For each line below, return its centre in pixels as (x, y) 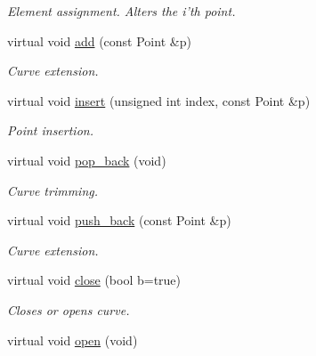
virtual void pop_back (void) (87, 160)
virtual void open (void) (73, 340)
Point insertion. (50, 130)
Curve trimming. (53, 190)
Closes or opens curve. (69, 309)
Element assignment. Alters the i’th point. (122, 11)
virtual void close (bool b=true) (94, 280)
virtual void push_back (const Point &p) (119, 220)
